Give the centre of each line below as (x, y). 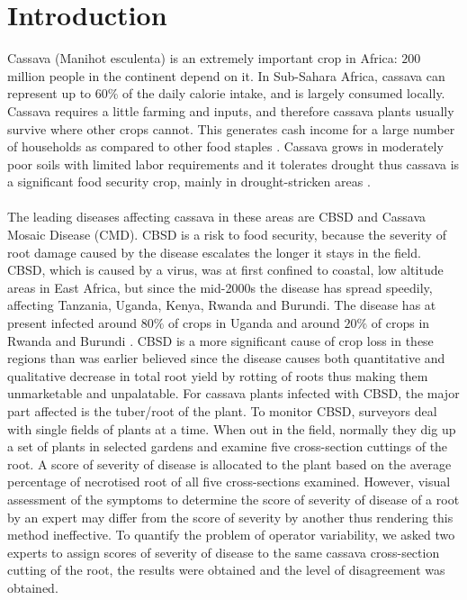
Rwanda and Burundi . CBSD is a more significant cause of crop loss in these (220, 340)
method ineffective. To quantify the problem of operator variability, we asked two (231, 535)
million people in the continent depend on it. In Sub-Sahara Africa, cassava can (226, 75)
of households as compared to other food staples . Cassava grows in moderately (225, 146)
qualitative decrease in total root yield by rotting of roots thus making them (218, 375)
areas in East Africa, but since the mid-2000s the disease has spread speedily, (220, 287)
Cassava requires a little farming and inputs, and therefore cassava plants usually (231, 110)
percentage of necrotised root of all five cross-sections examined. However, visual (229, 482)
